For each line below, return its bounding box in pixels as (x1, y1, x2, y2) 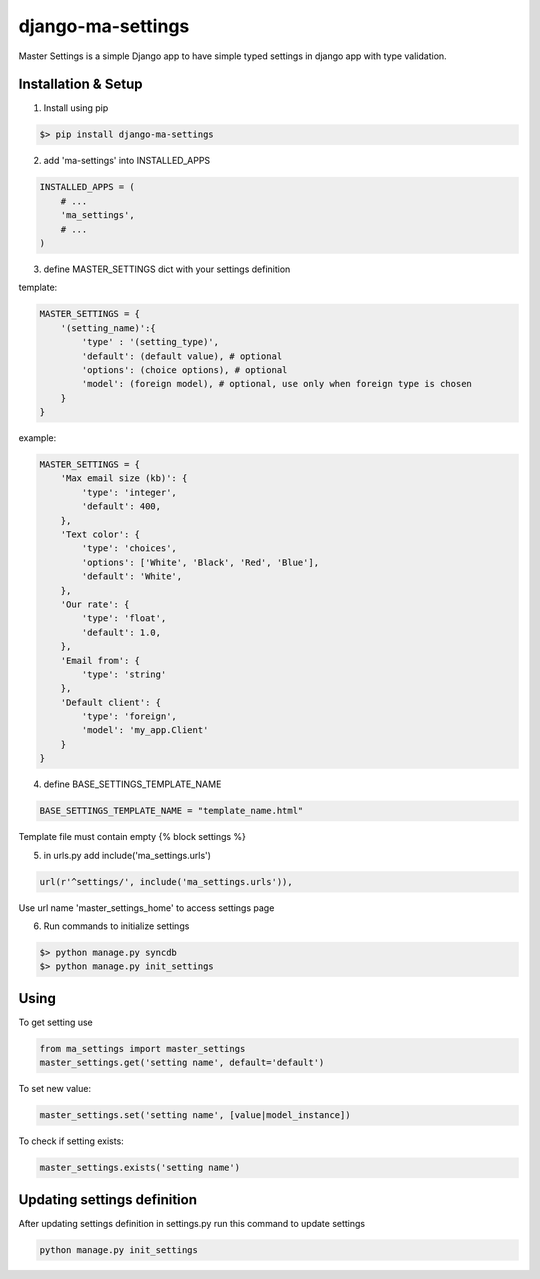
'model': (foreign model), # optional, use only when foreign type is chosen (81, 378, 472, 390)
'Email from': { (60, 655, 140, 666)
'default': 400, (81, 501, 162, 512)
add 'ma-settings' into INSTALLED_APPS (43, 155, 211, 167)
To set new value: (18, 1083, 92, 1095)
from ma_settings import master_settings (39, 1043, 246, 1054)
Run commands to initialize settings (43, 920, 190, 932)
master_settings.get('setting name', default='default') (39, 1057, 325, 1069)
